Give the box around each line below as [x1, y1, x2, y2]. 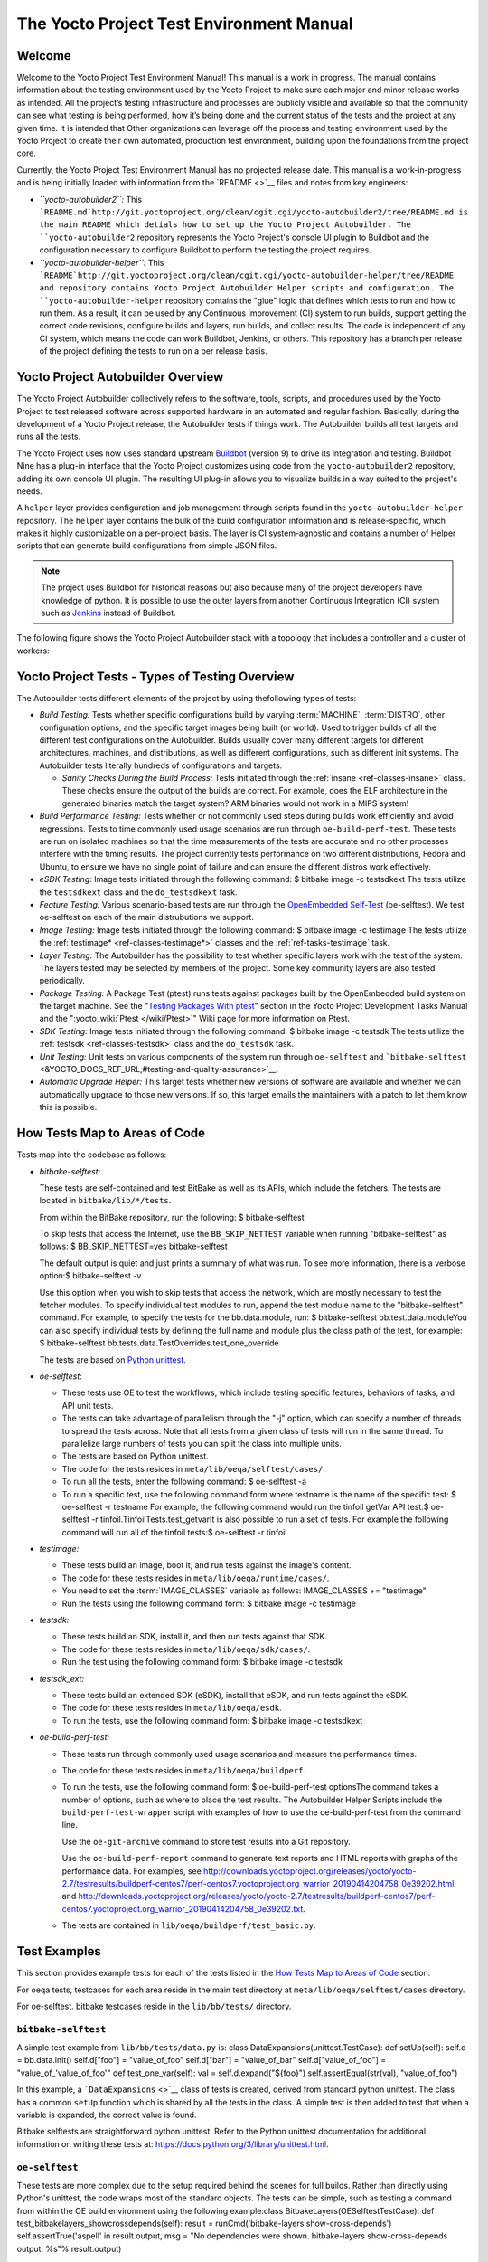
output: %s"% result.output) [16, 2243, 122, 2254]
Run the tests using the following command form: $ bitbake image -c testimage [61, 1598, 357, 1609]
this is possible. [39, 1102, 98, 1113]
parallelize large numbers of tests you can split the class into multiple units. [61, 1438, 343, 1449]
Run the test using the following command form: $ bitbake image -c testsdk [61, 1657, 343, 1668]
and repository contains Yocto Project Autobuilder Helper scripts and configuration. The [39, 283, 455, 293]
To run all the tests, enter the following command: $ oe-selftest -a [61, 1476, 307, 1487]
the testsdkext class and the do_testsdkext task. [39, 887, 238, 898]
